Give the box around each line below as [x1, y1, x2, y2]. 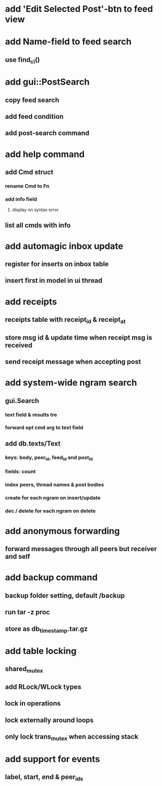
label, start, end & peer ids [5, 773, 83, 783]
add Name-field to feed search [5, 36, 132, 47]
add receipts [5, 296, 57, 307]
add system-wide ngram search [5, 377, 138, 388]
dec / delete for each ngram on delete [5, 507, 96, 514]
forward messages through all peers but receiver [5, 545, 157, 553]
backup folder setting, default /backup [5, 591, 125, 599]
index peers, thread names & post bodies [5, 481, 104, 488]
